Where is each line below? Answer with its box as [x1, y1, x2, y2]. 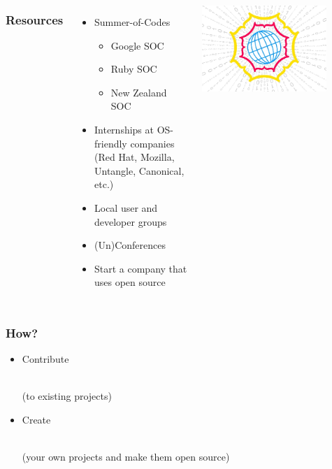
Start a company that [94, 261, 187, 275]
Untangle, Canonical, [94, 163, 185, 178]
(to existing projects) [22, 389, 112, 403]
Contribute [22, 352, 69, 366]
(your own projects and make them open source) [22, 449, 230, 464]
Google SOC [110, 38, 164, 52]
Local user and [94, 200, 158, 215]
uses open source [94, 275, 166, 289]
